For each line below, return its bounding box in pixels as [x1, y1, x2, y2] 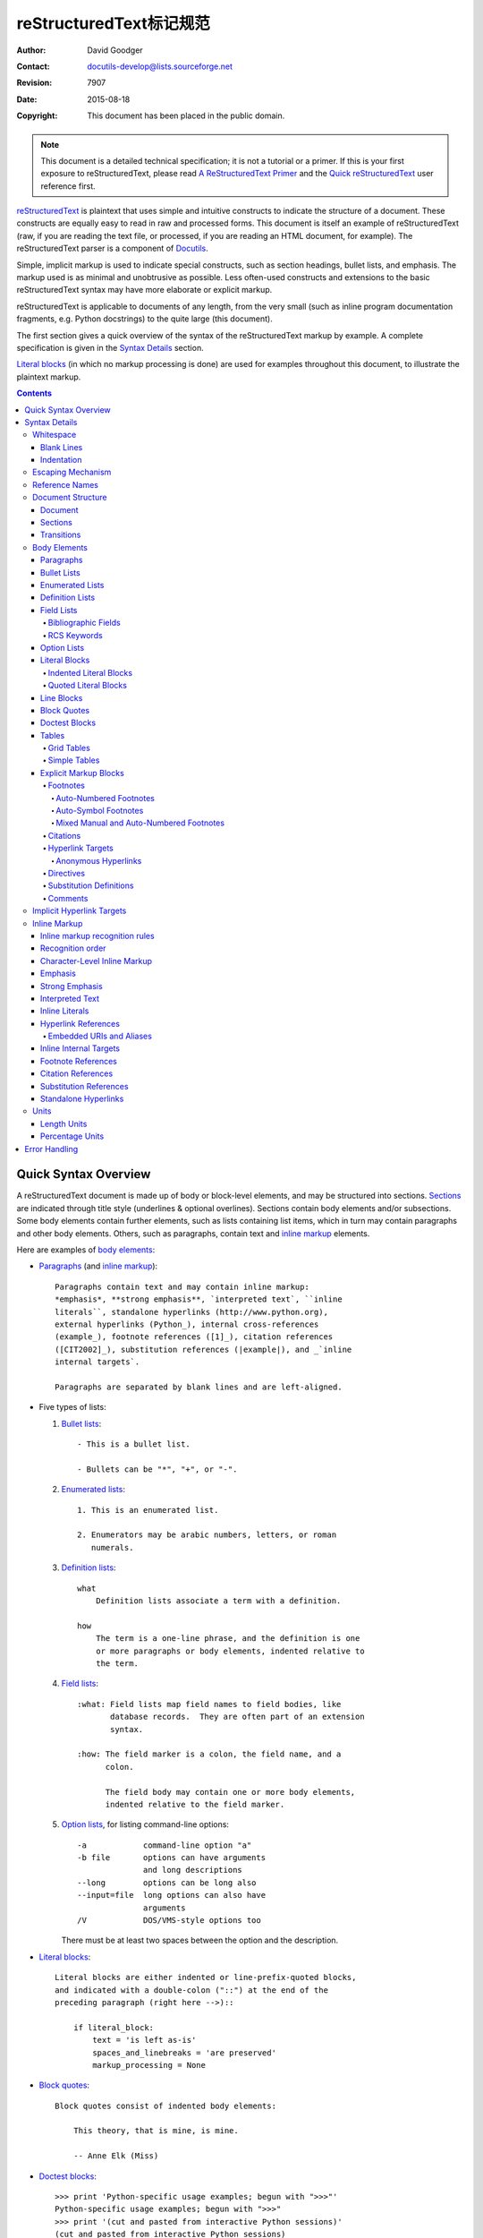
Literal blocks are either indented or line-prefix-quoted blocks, [55, 1972, 357, 1983]
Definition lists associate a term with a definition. [95, 1596, 342, 1606]
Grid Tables [47, 743, 91, 754]
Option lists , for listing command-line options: [61, 1819, 230, 1830]
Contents [16, 388, 53, 398]
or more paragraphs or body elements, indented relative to [95, 1645, 366, 1656]
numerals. [90, 1542, 134, 1552]
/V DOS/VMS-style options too [77, 1916, 261, 1926]
